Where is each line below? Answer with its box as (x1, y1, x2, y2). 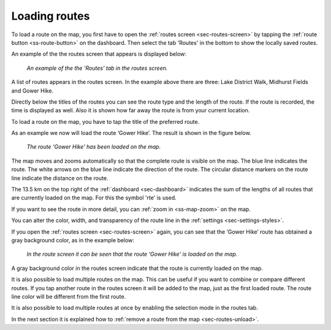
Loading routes (11, 9, 90, 23)
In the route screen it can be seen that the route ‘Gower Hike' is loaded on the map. (26, 250, 238, 258)
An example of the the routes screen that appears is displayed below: (11, 50, 187, 58)
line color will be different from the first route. (11, 293, 126, 300)
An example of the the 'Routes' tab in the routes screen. (26, 64, 168, 72)
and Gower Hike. (11, 86, 54, 94)
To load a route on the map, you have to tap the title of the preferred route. (11, 118, 200, 125)
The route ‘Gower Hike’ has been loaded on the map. (26, 143, 161, 150)
